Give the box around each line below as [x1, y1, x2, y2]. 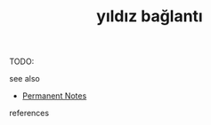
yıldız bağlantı [96, 6, 203, 27]
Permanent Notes [21, 90, 87, 101]
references [9, 108, 50, 119]
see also [9, 74, 40, 84]
